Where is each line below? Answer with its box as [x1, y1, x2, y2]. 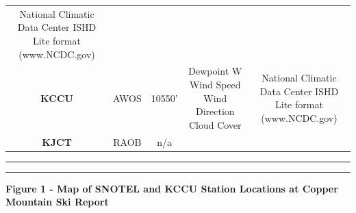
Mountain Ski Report [5, 195, 109, 209]
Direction [195, 104, 235, 118]
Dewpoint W [188, 64, 242, 78]
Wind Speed [189, 77, 241, 91]
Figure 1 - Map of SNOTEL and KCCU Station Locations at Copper [5, 181, 338, 195]
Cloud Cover [188, 117, 242, 131]
